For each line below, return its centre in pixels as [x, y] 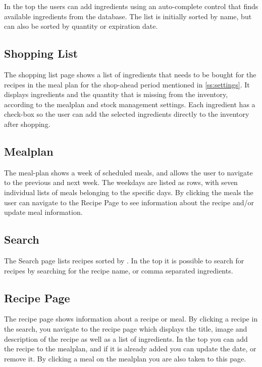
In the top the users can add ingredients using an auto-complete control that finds [131, 6]
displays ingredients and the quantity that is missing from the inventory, [116, 94]
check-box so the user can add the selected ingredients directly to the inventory [127, 114]
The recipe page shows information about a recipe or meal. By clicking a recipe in [131, 319]
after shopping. [27, 124]
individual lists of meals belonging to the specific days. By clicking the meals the [129, 192]
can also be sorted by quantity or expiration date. [81, 26]
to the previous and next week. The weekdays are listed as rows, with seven [121, 182]
